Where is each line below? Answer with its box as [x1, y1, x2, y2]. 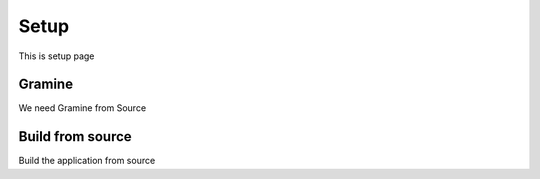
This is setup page [18, 50, 95, 62]
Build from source [18, 128, 132, 145]
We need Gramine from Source [18, 102, 147, 114]
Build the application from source [18, 155, 156, 167]
